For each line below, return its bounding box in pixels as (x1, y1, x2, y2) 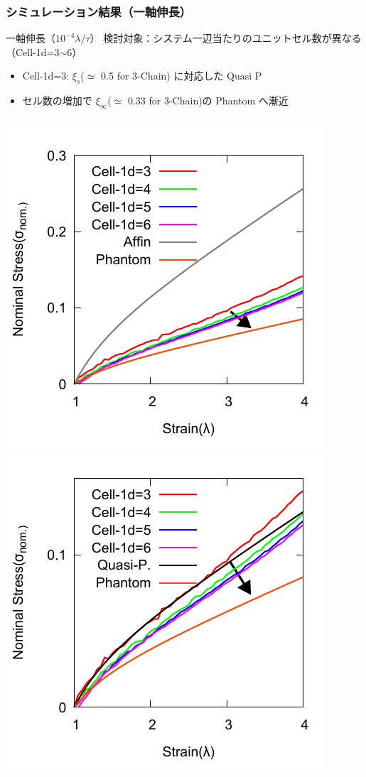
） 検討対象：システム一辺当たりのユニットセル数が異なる (90, 31, 362, 45)
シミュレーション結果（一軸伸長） (6, 2, 192, 20)
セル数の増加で (22, 93, 92, 108)
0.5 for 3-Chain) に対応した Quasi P (101, 68, 262, 83)
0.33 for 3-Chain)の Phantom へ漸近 (127, 93, 289, 108)
